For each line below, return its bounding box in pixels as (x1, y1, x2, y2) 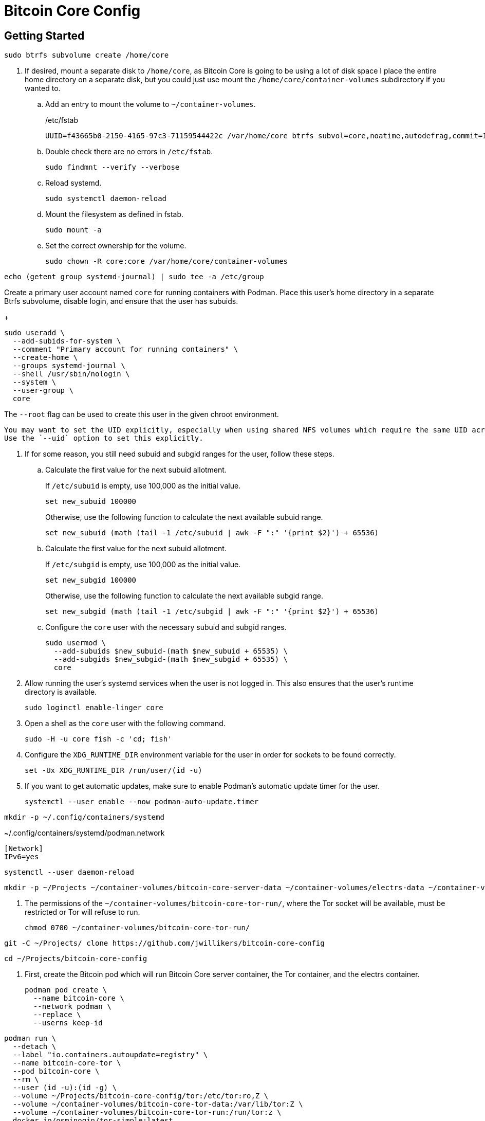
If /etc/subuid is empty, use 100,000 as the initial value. (45, 481, 241, 491)
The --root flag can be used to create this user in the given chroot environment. (4, 410, 279, 419)
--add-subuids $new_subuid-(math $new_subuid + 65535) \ (53, 647, 288, 656)
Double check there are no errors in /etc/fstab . (45, 147, 213, 156)
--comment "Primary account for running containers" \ (12, 345, 238, 354)
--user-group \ (12, 386, 73, 395)
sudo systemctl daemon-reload (45, 194, 167, 203)
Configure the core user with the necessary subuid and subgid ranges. (45, 623, 287, 632)
